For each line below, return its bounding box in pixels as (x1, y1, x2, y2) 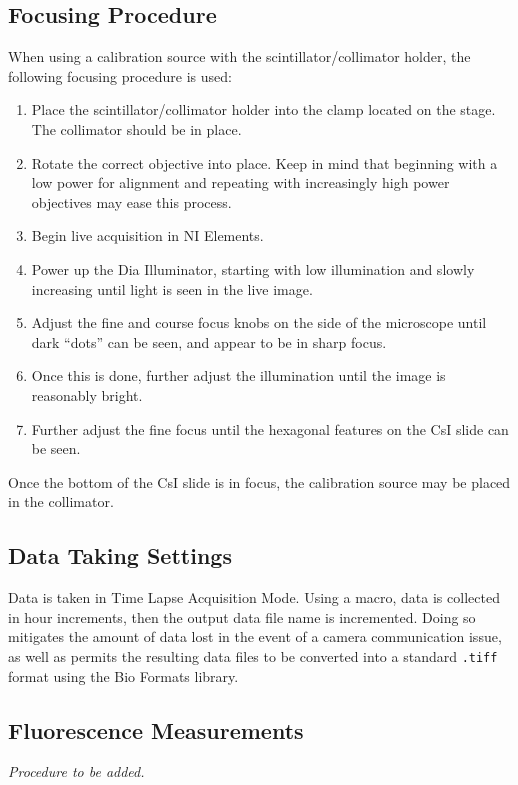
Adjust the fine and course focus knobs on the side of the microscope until (31, 312, 487, 333)
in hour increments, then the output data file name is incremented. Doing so (8, 606, 476, 627)
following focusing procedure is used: (8, 65, 232, 86)
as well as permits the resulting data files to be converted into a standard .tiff (8, 645, 498, 666)
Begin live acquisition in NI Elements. (31, 225, 264, 246)
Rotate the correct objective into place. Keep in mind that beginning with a (31, 152, 498, 173)
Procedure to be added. (8, 761, 145, 782)
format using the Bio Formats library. (8, 665, 239, 686)
